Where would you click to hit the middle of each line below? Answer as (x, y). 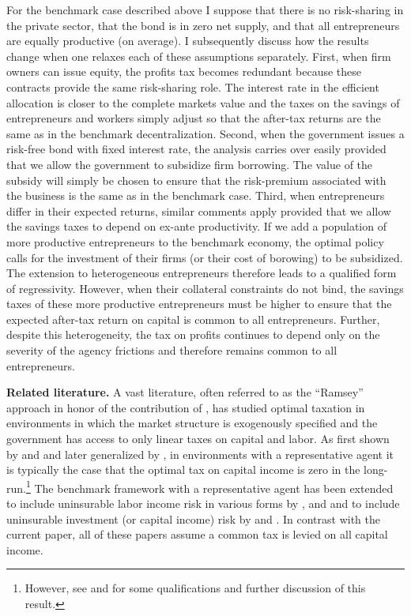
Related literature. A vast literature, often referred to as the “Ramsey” (185, 392)
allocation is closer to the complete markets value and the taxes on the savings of (203, 102)
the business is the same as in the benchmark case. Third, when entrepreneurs (196, 195)
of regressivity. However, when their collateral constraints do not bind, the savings (205, 288)
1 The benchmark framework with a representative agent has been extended (209, 486)
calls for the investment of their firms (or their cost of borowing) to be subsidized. (205, 257)
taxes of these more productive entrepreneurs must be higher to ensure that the (199, 304)
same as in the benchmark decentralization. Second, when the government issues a (205, 133)
